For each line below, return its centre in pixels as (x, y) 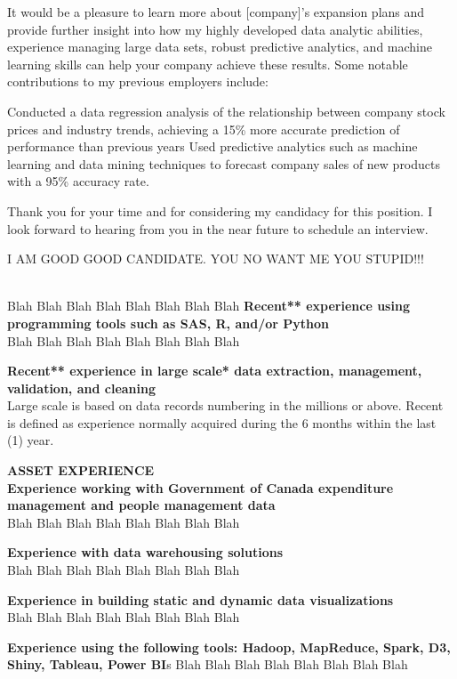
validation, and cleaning (81, 388)
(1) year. (31, 440)
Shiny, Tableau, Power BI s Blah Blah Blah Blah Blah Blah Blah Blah (208, 664)
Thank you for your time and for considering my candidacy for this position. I (220, 210)
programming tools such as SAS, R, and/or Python (168, 323)
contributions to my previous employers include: (138, 81)
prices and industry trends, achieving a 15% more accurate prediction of (204, 129)
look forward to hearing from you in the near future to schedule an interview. (218, 228)
